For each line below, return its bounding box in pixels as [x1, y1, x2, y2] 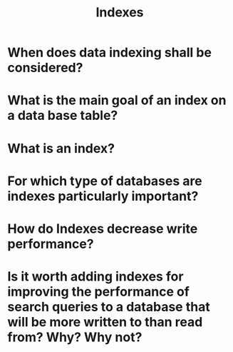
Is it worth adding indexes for [7, 268, 184, 285]
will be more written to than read [7, 314, 203, 331]
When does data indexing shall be [7, 44, 212, 61]
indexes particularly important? [7, 188, 199, 204]
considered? [7, 60, 83, 76]
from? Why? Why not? [7, 329, 143, 346]
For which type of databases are [7, 173, 202, 189]
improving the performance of [7, 283, 190, 300]
